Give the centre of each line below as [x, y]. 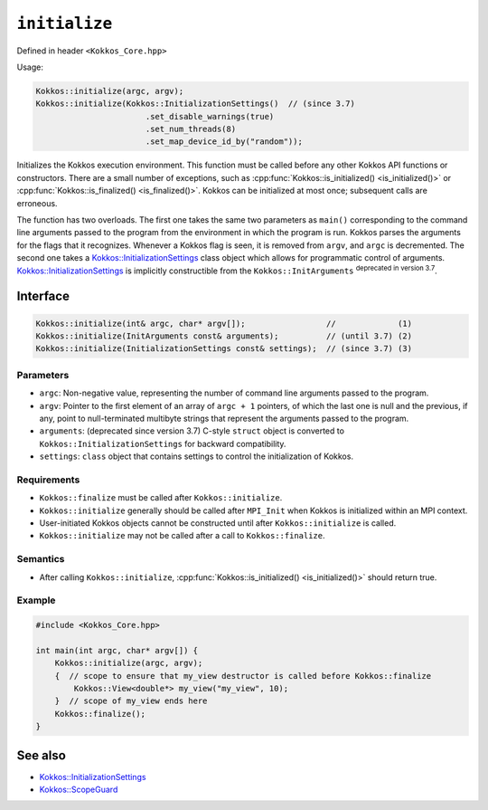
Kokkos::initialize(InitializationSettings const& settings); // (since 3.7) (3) [224, 349]
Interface [43, 296]
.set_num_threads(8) [191, 129]
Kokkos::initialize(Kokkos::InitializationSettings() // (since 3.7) [196, 104]
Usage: [30, 67]
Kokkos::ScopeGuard [79, 790]
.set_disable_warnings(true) [210, 116]
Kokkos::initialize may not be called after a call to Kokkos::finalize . [182, 536]
